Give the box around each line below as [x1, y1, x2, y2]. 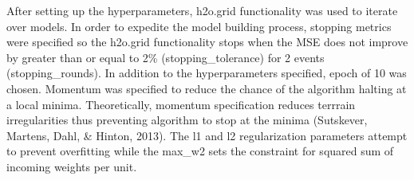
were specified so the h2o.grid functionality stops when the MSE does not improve [6, 33, 408, 50]
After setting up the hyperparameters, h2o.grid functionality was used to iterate [6, 2, 398, 18]
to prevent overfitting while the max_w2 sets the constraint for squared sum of [6, 143, 394, 159]
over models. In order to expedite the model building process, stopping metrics [6, 18, 392, 34]
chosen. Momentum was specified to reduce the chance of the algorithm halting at [6, 80, 407, 96]
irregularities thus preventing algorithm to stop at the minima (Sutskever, [6, 112, 368, 128]
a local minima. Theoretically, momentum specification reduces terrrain [6, 96, 356, 112]
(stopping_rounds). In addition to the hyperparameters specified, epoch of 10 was [6, 65, 407, 81]
